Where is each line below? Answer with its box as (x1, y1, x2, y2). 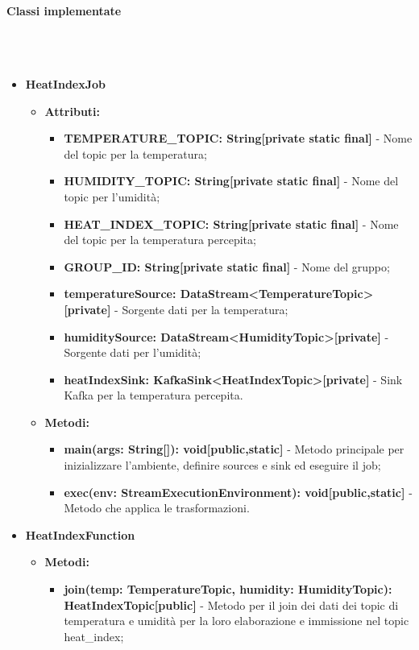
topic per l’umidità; (64, 188, 160, 205)
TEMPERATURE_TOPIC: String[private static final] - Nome (64, 130, 413, 147)
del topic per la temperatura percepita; (64, 231, 256, 248)
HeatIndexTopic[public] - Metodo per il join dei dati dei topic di (64, 596, 399, 613)
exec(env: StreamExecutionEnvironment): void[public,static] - (64, 483, 413, 500)
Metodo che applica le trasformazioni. (64, 499, 250, 516)
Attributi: (44, 102, 101, 119)
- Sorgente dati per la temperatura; (114, 300, 288, 317)
